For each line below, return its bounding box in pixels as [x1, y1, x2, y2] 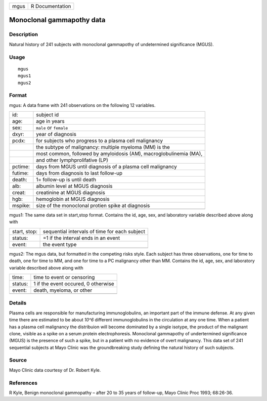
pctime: [12, 163, 30, 170]
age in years [36, 118, 65, 125]
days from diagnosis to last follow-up [36, 170, 123, 177]
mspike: [12, 202, 31, 209]
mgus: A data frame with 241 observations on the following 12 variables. [9, 102, 156, 108]
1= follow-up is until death [36, 176, 96, 183]
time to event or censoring [33, 273, 95, 280]
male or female [36, 124, 68, 131]
